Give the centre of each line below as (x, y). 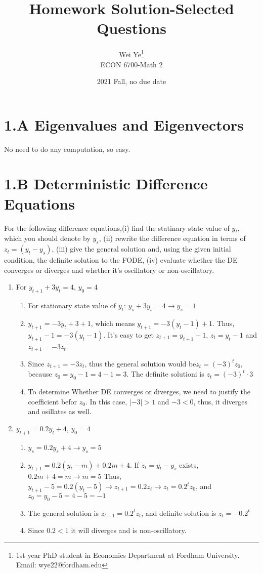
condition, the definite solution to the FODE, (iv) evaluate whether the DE (121, 260)
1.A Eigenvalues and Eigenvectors (124, 124)
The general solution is (63, 513)
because (40, 374)
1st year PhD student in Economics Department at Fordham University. (128, 555)
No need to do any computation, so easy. (67, 149)
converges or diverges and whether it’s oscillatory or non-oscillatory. (109, 270)
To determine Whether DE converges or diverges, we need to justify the (139, 392)
